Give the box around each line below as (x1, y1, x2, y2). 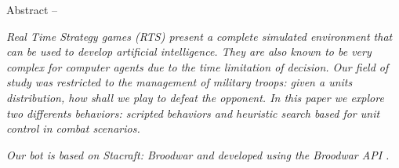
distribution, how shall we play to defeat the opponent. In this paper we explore (6, 89, 384, 105)
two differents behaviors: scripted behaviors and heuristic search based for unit (6, 104, 380, 121)
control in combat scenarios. (6, 120, 140, 137)
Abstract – (6, 2, 58, 17)
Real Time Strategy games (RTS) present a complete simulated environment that (6, 27, 393, 44)
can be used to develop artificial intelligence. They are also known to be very (6, 43, 372, 60)
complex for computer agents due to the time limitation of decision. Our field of (6, 58, 389, 75)
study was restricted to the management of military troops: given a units (6, 74, 353, 90)
